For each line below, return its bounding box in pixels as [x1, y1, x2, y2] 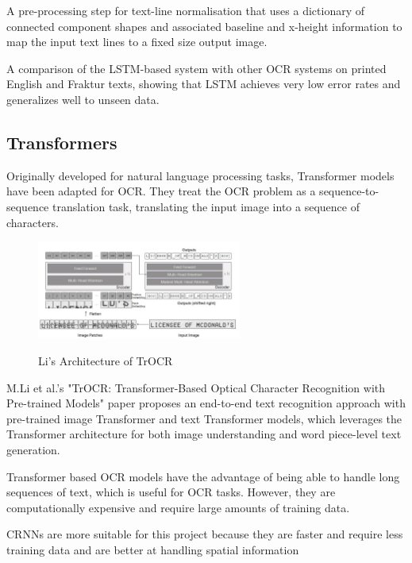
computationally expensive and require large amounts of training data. [6, 499, 350, 515]
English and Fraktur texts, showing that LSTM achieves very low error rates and [6, 75, 401, 92]
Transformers [6, 129, 117, 154]
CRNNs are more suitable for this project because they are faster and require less [6, 526, 403, 542]
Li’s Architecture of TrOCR [38, 352, 173, 368]
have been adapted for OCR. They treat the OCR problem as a [6, 183, 316, 199]
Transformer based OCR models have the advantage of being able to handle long [6, 468, 400, 484]
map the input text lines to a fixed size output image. [6, 33, 268, 50]
